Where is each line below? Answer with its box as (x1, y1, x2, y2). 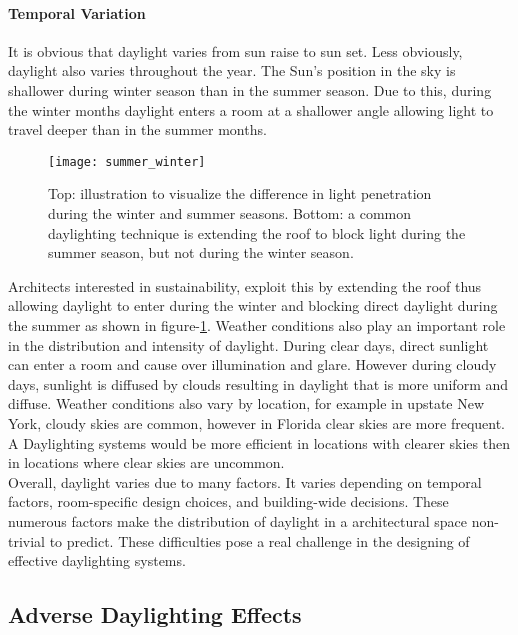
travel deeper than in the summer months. (8, 119, 267, 140)
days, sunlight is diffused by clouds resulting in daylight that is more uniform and (8, 373, 509, 394)
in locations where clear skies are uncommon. (8, 452, 285, 473)
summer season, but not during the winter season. (48, 242, 354, 263)
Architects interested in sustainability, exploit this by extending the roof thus (8, 275, 482, 296)
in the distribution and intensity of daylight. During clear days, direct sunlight (8, 334, 489, 355)
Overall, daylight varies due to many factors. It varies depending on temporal (8, 471, 482, 492)
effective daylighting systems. (8, 550, 186, 571)
